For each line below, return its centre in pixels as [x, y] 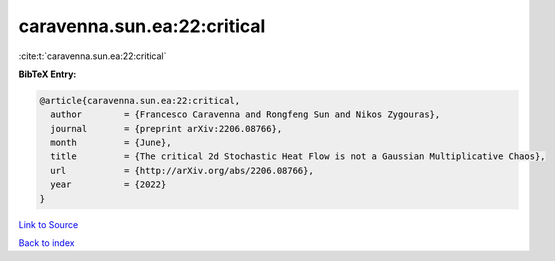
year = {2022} [108, 184]
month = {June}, [111, 143]
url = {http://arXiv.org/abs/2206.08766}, [182, 170]
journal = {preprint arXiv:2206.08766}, [166, 128]
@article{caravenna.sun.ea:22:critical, [139, 100]
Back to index [46, 243]
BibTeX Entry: [47, 74]
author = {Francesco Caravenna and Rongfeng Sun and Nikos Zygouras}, [245, 114]
